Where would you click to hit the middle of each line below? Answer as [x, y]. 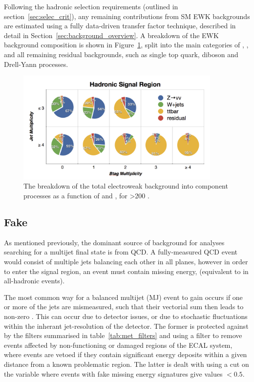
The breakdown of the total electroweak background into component [126, 186]
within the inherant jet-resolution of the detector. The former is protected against [126, 326]
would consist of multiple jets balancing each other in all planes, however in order [126, 261]
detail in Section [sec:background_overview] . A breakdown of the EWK [111, 35]
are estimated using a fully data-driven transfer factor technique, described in [120, 26]
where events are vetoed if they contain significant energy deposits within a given [126, 354]
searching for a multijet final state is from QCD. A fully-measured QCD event [121, 252]
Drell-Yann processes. [36, 64]
